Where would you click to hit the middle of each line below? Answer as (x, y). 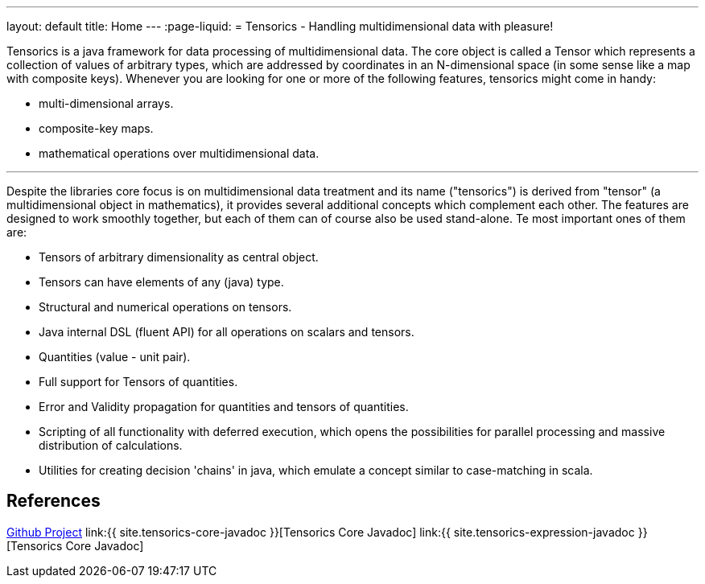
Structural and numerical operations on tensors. (165, 307)
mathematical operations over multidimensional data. (179, 153)
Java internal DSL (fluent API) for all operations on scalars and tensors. (227, 332)
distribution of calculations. (111, 445)
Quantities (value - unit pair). (115, 357)
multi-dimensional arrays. (106, 103)
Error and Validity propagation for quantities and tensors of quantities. (224, 407)
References (54, 501)
